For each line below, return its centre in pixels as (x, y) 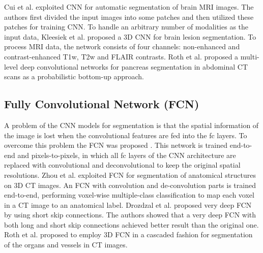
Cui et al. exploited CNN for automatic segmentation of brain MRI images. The (129, 7)
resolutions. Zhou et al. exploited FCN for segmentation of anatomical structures (130, 175)
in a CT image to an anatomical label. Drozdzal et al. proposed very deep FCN (128, 204)
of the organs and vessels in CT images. (66, 245)
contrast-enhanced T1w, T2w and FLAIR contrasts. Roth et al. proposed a (121, 56)
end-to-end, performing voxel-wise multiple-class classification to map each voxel (129, 195)
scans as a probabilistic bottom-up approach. (74, 76)
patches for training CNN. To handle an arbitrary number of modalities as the (126, 27)
